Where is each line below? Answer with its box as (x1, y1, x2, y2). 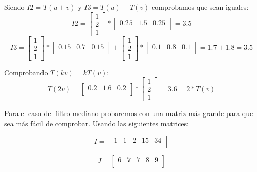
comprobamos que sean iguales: (152, 2, 249, 12)
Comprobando (4, 67, 48, 77)
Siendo (4, 2, 25, 12)
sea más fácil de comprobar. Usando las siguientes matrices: (4, 118, 189, 129)
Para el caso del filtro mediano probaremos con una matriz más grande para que (4, 108, 253, 119)
